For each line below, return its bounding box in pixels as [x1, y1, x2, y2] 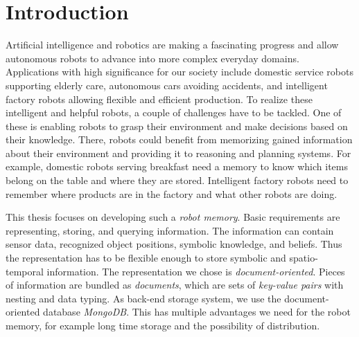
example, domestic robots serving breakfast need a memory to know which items [6, 159, 348, 174]
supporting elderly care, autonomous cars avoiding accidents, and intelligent [6, 78, 328, 92]
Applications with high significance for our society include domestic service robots [6, 64, 353, 79]
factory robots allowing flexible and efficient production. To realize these [6, 91, 313, 106]
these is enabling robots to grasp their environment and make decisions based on [6, 118, 348, 133]
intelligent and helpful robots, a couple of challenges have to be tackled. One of [6, 105, 342, 120]
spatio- [289, 251, 318, 265]
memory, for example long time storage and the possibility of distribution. [6, 318, 320, 332]
